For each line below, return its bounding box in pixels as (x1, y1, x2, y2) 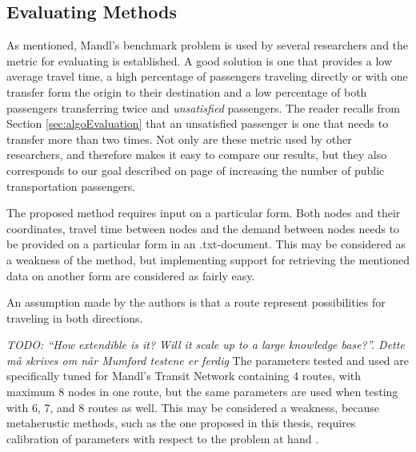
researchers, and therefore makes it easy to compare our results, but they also (6, 146, 387, 163)
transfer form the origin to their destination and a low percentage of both (6, 83, 367, 100)
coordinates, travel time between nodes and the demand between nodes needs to (6, 220, 400, 236)
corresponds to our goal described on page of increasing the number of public (6, 161, 385, 178)
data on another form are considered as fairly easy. (6, 267, 255, 283)
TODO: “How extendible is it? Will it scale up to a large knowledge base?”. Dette (6, 336, 405, 353)
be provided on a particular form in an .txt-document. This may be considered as (6, 236, 406, 252)
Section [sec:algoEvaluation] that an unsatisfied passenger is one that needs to (6, 115, 389, 132)
